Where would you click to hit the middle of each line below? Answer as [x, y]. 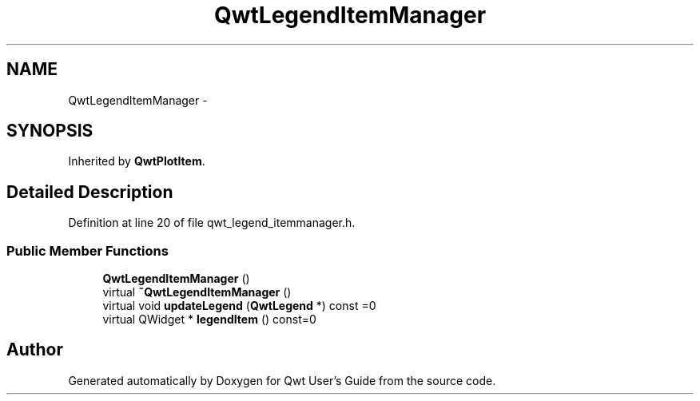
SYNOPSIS [50, 131]
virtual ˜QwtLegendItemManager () [197, 292]
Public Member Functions [87, 250]
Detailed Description [90, 192]
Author [35, 350]
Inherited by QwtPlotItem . [137, 161]
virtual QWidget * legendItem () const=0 [209, 320]
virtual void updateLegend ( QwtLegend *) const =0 [239, 306]
